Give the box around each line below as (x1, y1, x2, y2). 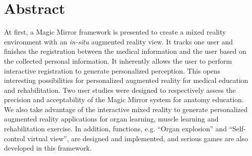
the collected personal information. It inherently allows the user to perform (4, 55, 232, 66)
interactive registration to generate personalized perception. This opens (4, 65, 221, 76)
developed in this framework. (4, 143, 92, 153)
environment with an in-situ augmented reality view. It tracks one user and (4, 36, 233, 46)
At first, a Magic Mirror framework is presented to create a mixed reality (4, 27, 226, 37)
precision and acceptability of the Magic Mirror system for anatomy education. (4, 94, 244, 105)
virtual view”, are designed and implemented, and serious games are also (27, 133, 248, 143)
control (4, 133, 25, 143)
